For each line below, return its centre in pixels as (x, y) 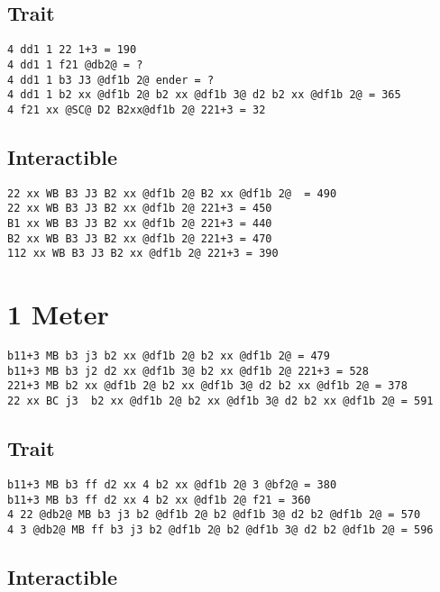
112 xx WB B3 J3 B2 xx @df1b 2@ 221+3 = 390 (143, 254)
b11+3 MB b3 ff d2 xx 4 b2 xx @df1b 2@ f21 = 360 (159, 500)
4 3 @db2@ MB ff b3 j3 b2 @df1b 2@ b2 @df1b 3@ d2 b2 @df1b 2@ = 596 (220, 529)
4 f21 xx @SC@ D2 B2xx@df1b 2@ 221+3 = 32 (137, 109)
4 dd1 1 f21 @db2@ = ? (75, 64)
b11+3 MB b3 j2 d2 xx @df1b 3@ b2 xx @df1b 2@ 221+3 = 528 (188, 371)
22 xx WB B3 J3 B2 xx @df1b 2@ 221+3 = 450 (140, 209)
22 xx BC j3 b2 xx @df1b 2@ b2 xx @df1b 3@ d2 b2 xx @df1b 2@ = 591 (220, 401)
